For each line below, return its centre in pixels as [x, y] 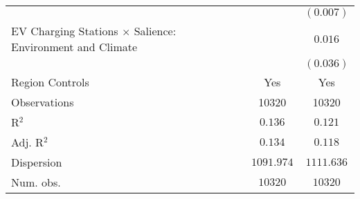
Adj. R [27, 142]
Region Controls [50, 82]
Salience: [155, 31]
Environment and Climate [74, 47]
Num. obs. [36, 182]
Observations [43, 102]
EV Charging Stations [65, 31]
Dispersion [37, 162]
